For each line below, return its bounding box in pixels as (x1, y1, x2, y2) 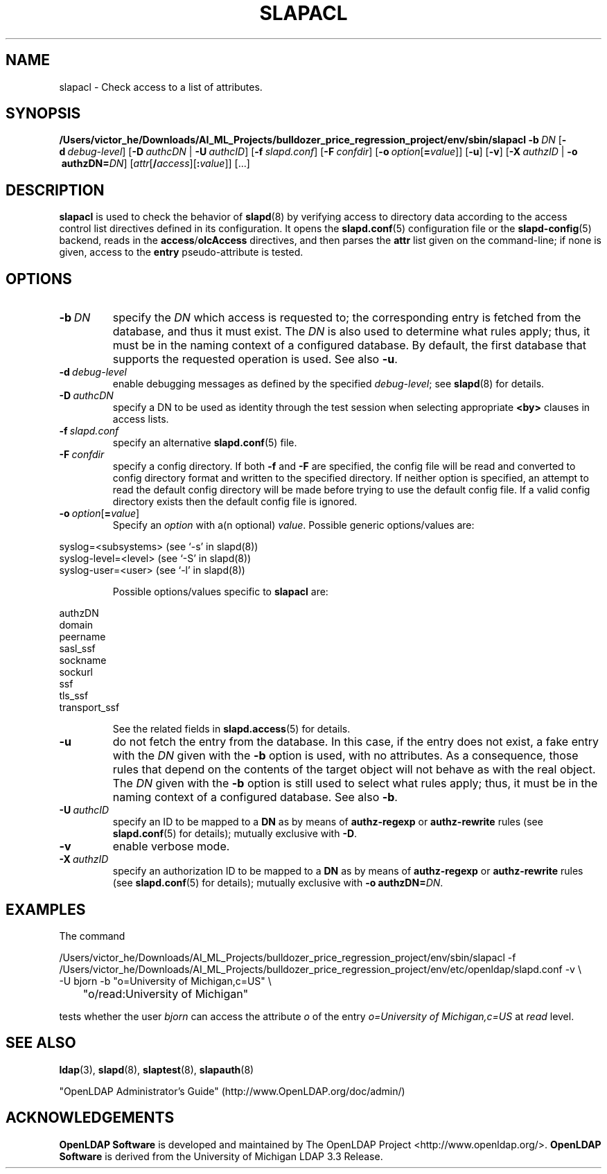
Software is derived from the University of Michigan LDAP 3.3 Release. (59, 1150, 383, 1162)
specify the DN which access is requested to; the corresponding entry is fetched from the (112, 310, 581, 325)
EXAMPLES (6, 900, 86, 918)
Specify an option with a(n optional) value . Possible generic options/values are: (112, 519, 475, 532)
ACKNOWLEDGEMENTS (6, 1109, 175, 1127)
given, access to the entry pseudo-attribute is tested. (59, 246, 303, 259)
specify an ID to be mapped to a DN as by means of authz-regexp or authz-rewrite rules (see (112, 816, 543, 828)
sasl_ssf (59, 642, 96, 655)
